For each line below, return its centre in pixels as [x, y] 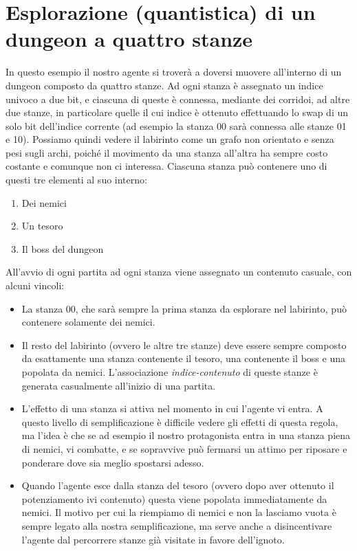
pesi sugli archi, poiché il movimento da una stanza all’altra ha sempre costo [167, 152]
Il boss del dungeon [63, 248]
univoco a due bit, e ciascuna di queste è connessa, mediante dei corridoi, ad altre [178, 99]
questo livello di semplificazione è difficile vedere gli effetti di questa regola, [180, 421]
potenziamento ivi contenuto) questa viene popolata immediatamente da [174, 498]
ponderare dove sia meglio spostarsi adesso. [113, 462]
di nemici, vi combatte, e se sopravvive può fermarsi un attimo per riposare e [184, 448]
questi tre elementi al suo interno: [76, 180]
